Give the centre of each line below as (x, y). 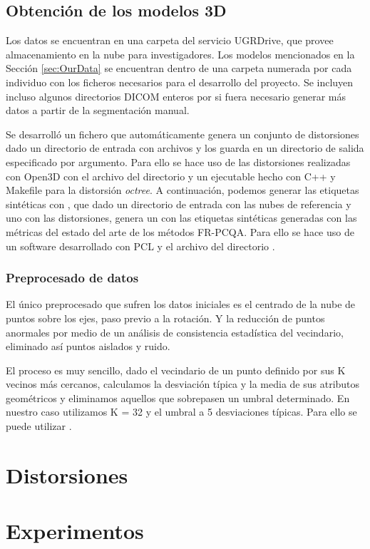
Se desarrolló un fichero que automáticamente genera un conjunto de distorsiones (183, 134)
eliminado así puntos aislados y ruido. (88, 346)
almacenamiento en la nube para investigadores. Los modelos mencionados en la (180, 54)
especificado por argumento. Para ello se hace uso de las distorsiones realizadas (178, 161)
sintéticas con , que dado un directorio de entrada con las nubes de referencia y (179, 204)
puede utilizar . (39, 426)
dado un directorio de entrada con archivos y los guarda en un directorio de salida (185, 148)
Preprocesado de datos (72, 278)
